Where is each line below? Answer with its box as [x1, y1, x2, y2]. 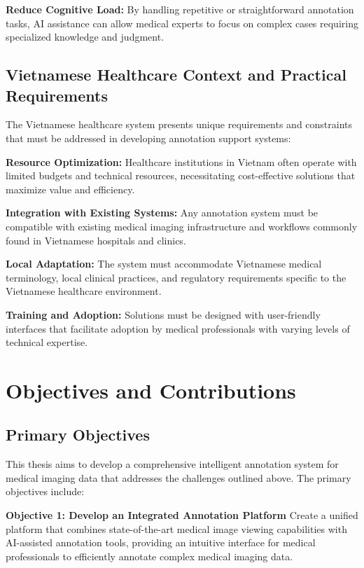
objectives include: [6, 484, 85, 499]
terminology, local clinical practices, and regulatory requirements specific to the [6, 270, 346, 284]
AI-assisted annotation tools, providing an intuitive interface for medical [6, 535, 316, 550]
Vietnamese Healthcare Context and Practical [6, 64, 346, 85]
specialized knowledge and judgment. [6, 29, 164, 44]
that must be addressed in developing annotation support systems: [6, 130, 291, 145]
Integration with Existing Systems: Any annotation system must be [6, 205, 318, 220]
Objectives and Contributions [6, 375, 296, 404]
